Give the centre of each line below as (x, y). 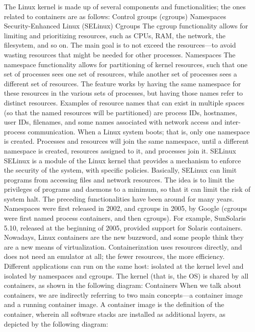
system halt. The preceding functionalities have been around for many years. (119, 198)
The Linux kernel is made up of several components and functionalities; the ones (125, 6)
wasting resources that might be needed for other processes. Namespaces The (120, 54)
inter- (232, 122)
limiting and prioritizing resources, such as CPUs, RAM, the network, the (115, 35)
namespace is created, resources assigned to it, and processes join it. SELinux (120, 150)
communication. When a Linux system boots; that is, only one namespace (139, 131)
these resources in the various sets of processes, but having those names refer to (124, 93)
